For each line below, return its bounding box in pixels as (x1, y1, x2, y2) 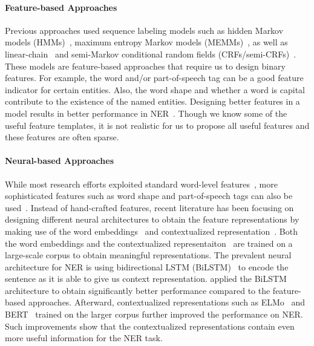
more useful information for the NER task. (5, 331, 163, 344)
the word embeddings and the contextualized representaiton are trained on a (5, 237, 293, 249)
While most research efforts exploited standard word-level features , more (5, 177, 278, 190)
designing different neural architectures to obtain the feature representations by (5, 213, 299, 226)
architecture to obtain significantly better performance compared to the (5, 284, 270, 296)
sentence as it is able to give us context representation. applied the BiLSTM (5, 272, 287, 285)
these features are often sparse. (5, 131, 119, 143)
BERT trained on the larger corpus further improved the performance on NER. (5, 308, 303, 321)
